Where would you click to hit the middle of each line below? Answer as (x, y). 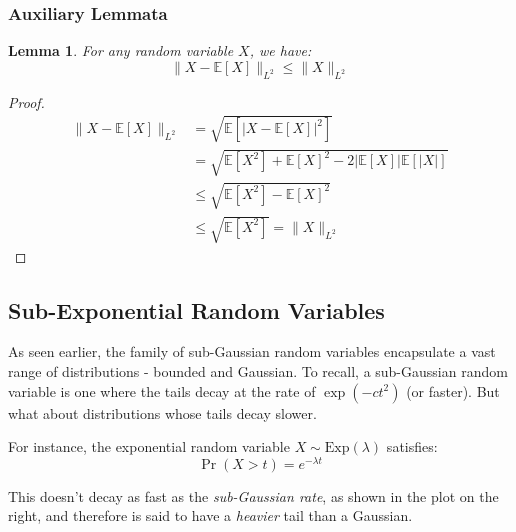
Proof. (26, 101)
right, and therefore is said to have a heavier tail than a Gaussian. (210, 515)
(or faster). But (453, 390)
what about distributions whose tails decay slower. (162, 412)
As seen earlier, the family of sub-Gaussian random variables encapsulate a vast (252, 351)
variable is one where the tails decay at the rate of (162, 390)
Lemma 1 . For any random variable (121, 50)
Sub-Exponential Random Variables (196, 309)
